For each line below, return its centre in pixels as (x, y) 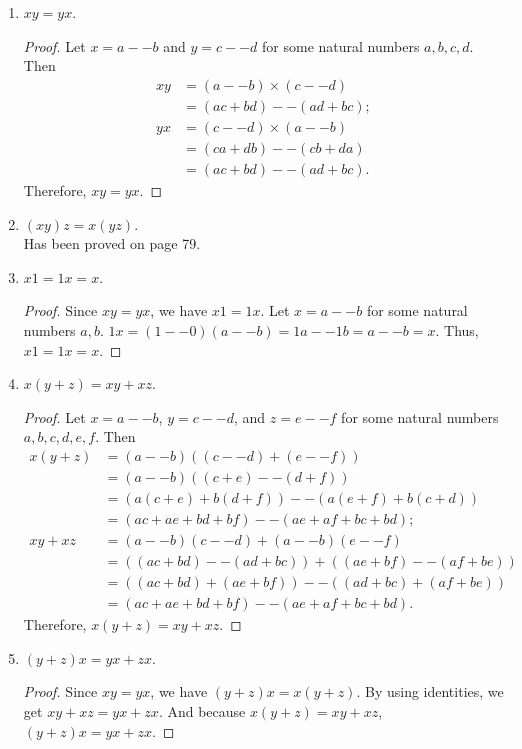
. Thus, (457, 329)
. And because (202, 710)
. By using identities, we (430, 691)
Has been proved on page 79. (112, 243)
